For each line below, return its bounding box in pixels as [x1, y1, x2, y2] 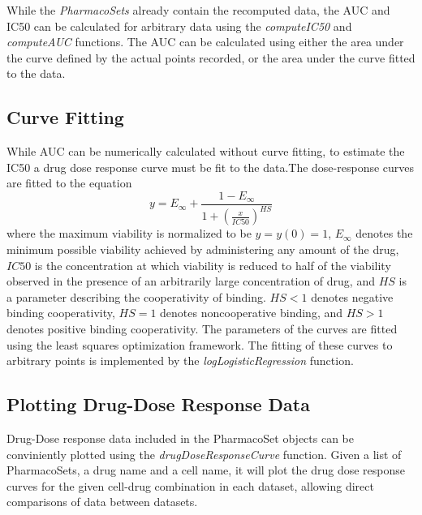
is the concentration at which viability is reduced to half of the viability [34, 256, 391, 273]
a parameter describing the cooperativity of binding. [6, 288, 266, 305]
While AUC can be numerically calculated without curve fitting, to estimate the [6, 143, 405, 160]
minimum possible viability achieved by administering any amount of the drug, [6, 240, 399, 257]
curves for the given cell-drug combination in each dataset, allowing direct [6, 477, 374, 494]
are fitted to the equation [6, 174, 132, 191]
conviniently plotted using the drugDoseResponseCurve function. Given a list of [6, 445, 402, 462]
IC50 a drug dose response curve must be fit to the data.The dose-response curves [6, 158, 415, 175]
